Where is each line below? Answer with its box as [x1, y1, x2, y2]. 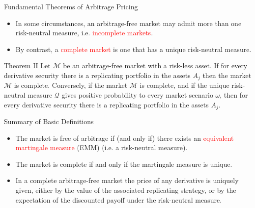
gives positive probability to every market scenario [61, 90, 213, 100]
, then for [220, 90, 248, 100]
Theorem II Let [4, 60, 51, 71]
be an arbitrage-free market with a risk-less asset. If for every [63, 60, 248, 71]
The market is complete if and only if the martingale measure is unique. [15, 158, 232, 169]
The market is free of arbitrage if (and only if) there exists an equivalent [15, 132, 234, 143]
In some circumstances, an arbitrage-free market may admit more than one [15, 18, 242, 28]
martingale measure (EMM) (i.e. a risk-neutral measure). [15, 142, 188, 153]
